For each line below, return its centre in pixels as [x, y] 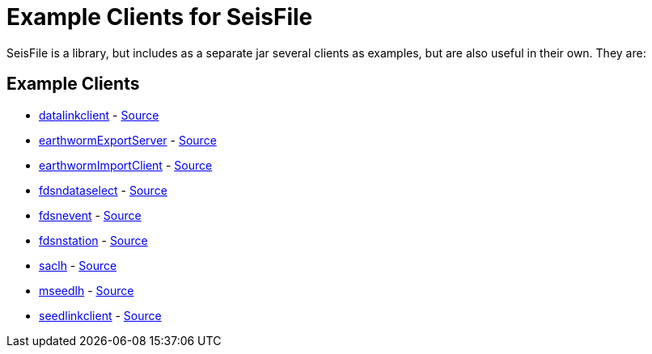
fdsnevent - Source [90, 215]
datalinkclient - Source [99, 115]
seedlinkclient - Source [100, 315]
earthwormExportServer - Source [128, 140]
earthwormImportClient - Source [126, 165]
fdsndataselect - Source [103, 190]
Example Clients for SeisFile [160, 17]
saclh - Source [78, 265]
